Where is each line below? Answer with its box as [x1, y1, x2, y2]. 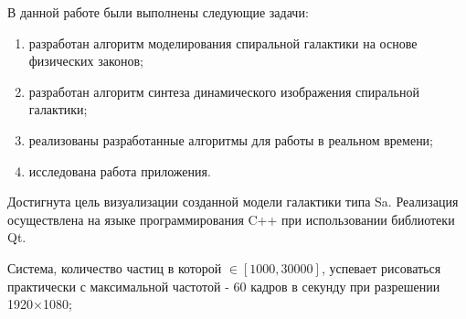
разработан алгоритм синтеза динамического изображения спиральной [28, 81, 419, 101]
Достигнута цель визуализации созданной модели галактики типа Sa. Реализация [7, 192, 459, 211]
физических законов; [28, 51, 143, 70]
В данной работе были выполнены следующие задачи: [7, 3, 309, 21]
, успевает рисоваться [321, 258, 441, 277]
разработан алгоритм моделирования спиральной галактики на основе [28, 33, 418, 52]
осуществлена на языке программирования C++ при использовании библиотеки [7, 209, 455, 229]
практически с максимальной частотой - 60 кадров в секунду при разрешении [7, 276, 440, 295]
